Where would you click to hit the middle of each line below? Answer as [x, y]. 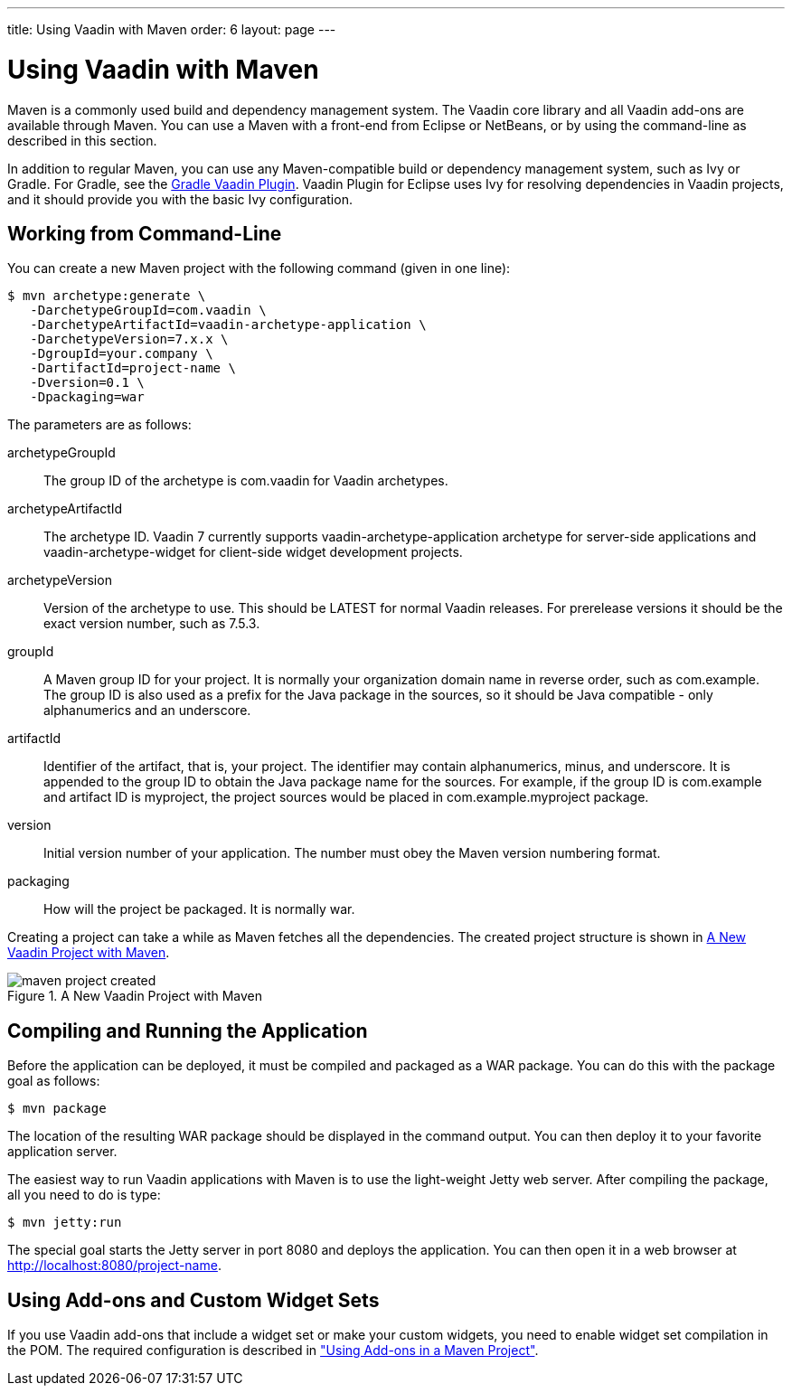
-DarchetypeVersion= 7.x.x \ [129, 339]
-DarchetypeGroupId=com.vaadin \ [148, 311]
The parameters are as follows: [99, 425]
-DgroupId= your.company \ [122, 354]
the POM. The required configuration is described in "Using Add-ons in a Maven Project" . [273, 1351]
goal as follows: [54, 1081]
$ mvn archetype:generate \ [107, 296]
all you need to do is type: [84, 1195]
